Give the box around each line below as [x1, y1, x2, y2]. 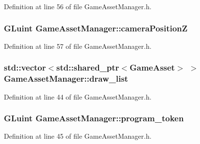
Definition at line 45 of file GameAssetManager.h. [4, 131, 151, 141]
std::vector [4, 61, 46, 73]
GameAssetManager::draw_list [4, 72, 128, 85]
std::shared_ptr [56, 61, 119, 73]
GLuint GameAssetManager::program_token [4, 112, 184, 124]
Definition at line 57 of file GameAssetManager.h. [4, 41, 151, 51]
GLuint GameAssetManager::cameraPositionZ [4, 22, 188, 34]
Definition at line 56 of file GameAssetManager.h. [4, 1, 151, 11]
